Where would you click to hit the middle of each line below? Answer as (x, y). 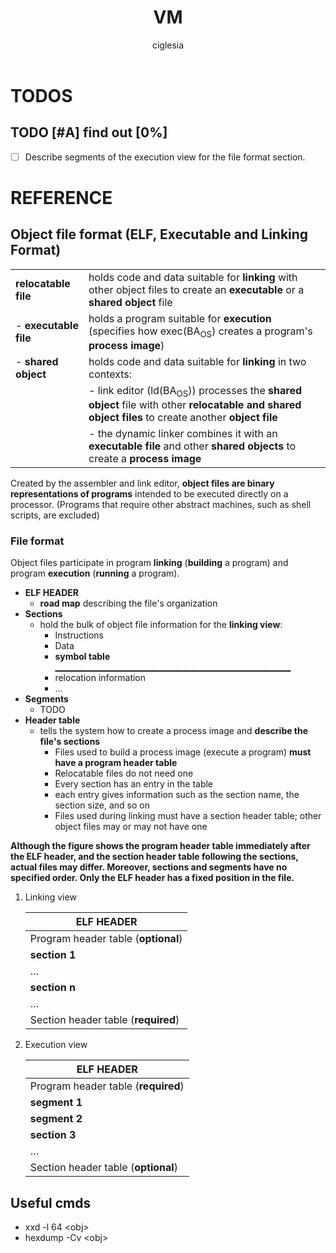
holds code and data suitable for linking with (193, 277)
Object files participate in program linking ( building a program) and (149, 563)
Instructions (79, 635)
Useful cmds (51, 1202)
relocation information (100, 678)
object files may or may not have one (131, 827)
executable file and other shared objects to (192, 446)
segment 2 (56, 1119)
